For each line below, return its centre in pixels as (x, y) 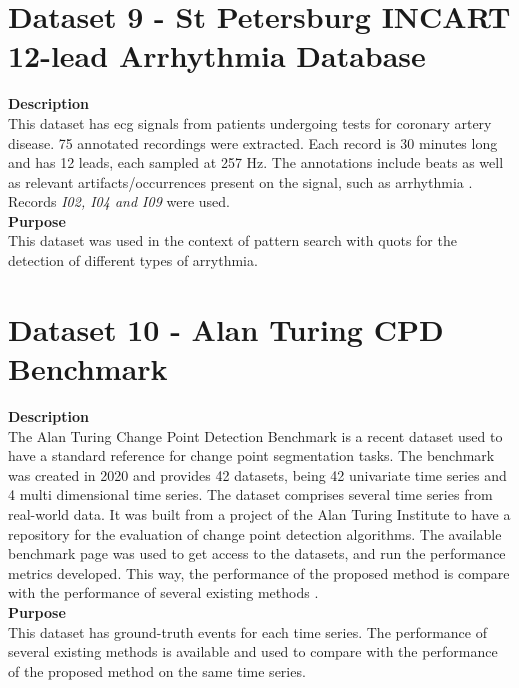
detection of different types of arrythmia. (133, 260)
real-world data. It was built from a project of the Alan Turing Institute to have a (259, 513)
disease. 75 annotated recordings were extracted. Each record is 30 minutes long (253, 142)
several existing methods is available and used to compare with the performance (253, 651)
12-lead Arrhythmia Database (217, 55)
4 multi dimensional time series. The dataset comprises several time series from (250, 494)
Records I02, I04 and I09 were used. (119, 201)
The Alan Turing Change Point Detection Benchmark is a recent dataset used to (255, 435)
